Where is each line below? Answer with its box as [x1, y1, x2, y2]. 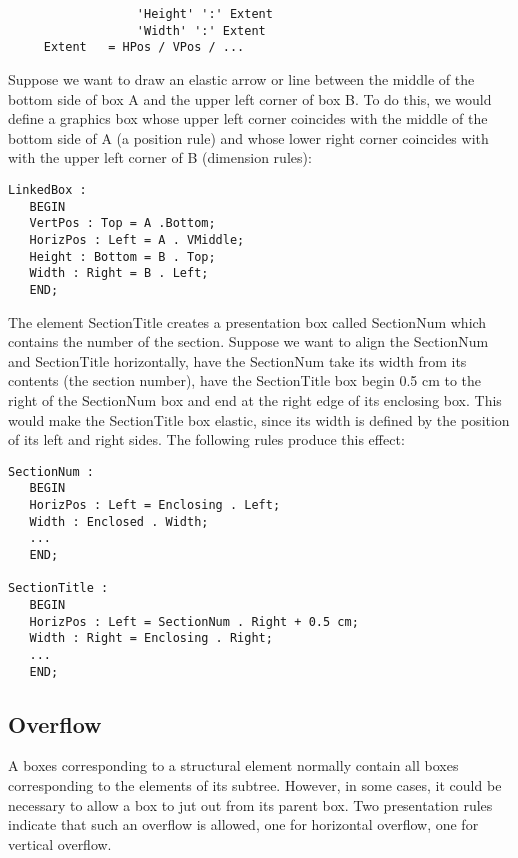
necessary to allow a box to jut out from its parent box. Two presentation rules [8, 794, 493, 815]
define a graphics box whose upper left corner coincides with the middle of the [8, 108, 488, 129]
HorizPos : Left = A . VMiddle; [29, 232, 245, 247]
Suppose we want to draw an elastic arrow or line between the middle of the [8, 68, 475, 89]
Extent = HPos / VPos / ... [43, 40, 245, 55]
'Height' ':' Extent [136, 7, 273, 21]
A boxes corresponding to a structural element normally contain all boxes [8, 755, 459, 776]
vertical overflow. [8, 833, 112, 854]
